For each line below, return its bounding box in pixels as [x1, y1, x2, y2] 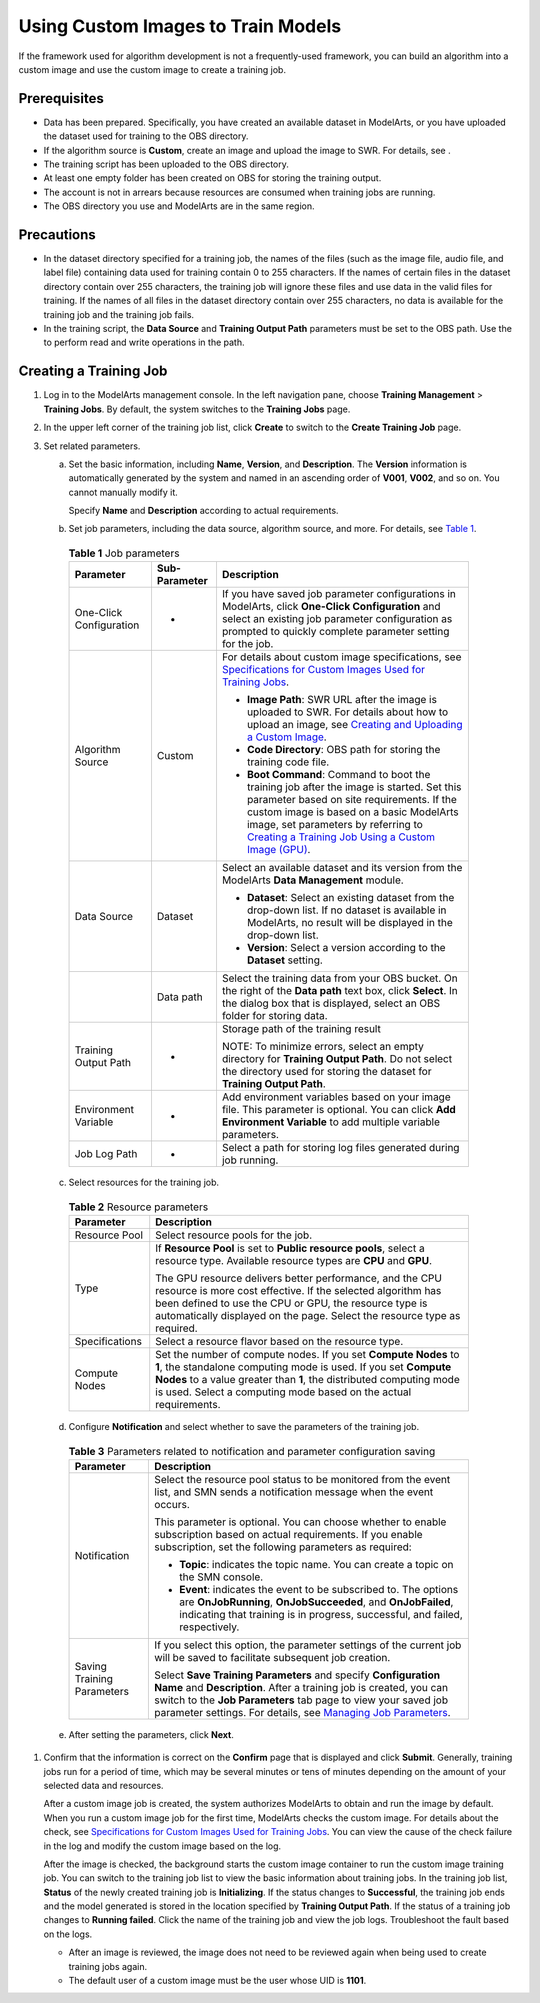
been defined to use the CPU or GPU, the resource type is [155, 1296, 428, 1310]
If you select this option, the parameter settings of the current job [154, 1638, 462, 1652]
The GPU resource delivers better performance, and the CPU [155, 1271, 442, 1285]
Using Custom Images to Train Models [18, 15, 342, 37]
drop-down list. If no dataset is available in [246, 903, 447, 917]
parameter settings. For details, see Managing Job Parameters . [154, 1705, 451, 1719]
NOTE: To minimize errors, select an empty [221, 1040, 424, 1054]
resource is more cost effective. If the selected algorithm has [155, 1284, 442, 1297]
